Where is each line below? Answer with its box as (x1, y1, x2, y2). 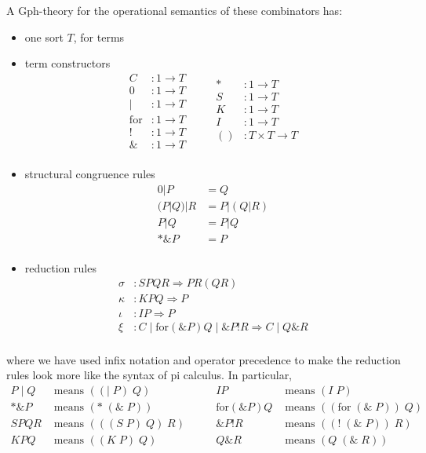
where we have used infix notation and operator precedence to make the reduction (6, 351, 401, 367)
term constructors (24, 55, 111, 71)
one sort (24, 28, 64, 45)
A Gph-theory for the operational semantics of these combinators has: (6, 2, 343, 18)
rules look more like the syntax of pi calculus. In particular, (6, 367, 293, 383)
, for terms (73, 28, 125, 45)
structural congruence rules (24, 166, 155, 181)
